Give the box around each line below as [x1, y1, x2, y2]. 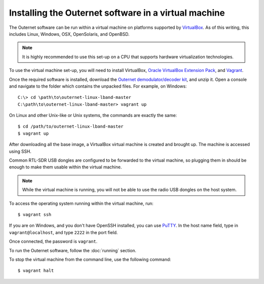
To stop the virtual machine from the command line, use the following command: [9, 256, 171, 262]
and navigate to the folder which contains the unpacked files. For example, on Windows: [9, 83, 187, 89]
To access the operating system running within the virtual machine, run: [9, 200, 154, 206]
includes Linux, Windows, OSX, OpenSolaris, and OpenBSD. [9, 31, 130, 37]
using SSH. [9, 148, 32, 154]
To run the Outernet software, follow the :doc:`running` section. [9, 247, 136, 253]
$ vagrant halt [18, 268, 54, 274]
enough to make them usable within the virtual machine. [9, 164, 122, 170]
